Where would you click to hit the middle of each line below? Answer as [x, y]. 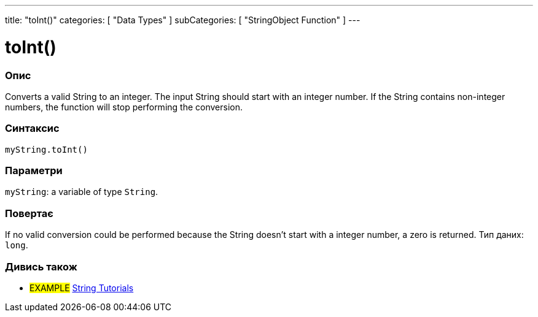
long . [17, 245]
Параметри [34, 170]
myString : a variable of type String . [82, 192]
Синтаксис [32, 128]
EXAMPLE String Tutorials [82, 288]
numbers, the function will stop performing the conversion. [124, 107]
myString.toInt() [46, 149]
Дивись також [41, 266]
